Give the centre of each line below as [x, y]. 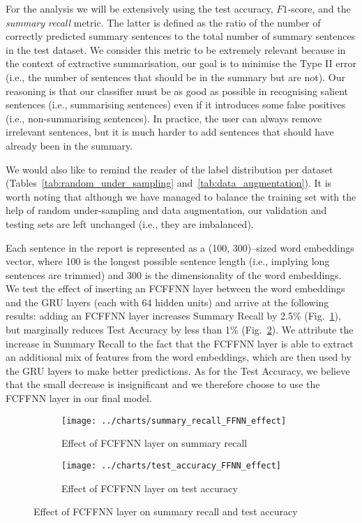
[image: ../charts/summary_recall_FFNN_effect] [174, 421]
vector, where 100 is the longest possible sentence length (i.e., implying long [168, 261]
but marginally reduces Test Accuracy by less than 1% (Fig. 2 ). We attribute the [180, 330]
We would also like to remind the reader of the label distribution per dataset [169, 169]
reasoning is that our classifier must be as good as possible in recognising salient [177, 91]
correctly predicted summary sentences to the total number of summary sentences [181, 36]
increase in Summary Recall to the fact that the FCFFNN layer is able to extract [180, 343]
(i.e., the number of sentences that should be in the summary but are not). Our [175, 77]
